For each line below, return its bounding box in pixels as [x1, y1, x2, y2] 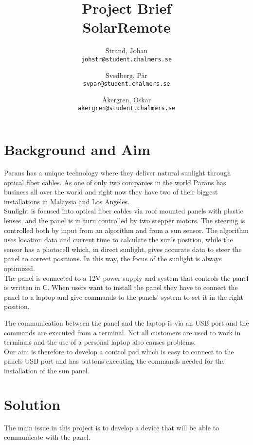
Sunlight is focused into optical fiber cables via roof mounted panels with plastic [4, 206, 243, 216]
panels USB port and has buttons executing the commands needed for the [4, 356, 225, 366]
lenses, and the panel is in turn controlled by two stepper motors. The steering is [4, 215, 245, 225]
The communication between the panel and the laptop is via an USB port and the [4, 317, 249, 328]
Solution [4, 394, 61, 414]
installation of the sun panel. [4, 365, 90, 375]
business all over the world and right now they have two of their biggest [4, 187, 218, 197]
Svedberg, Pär [106, 70, 147, 80]
